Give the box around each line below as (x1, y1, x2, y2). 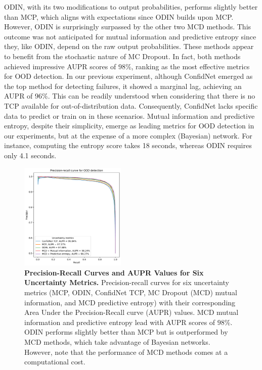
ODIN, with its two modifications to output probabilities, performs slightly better (4, 2, 258, 12)
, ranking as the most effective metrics (131, 61, 250, 71)
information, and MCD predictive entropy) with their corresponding (24, 297, 236, 307)
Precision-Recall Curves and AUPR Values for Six (24, 267, 204, 277)
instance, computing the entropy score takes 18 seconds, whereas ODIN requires (4, 140, 252, 151)
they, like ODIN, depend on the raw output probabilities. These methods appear (4, 41, 254, 52)
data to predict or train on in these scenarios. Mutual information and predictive (4, 110, 255, 121)
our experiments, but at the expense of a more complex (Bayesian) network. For (4, 130, 252, 141)
